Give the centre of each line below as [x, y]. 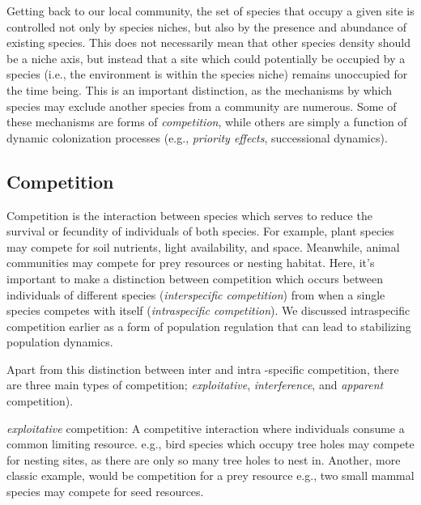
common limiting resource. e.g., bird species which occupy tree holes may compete [210, 444]
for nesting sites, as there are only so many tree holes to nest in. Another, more [204, 459]
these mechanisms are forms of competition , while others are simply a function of [207, 122]
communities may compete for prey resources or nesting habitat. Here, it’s [191, 263]
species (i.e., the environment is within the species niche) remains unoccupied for [207, 74]
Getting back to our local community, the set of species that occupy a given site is [210, 11]
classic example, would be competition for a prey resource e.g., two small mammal [210, 475]
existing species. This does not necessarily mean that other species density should [209, 42]
